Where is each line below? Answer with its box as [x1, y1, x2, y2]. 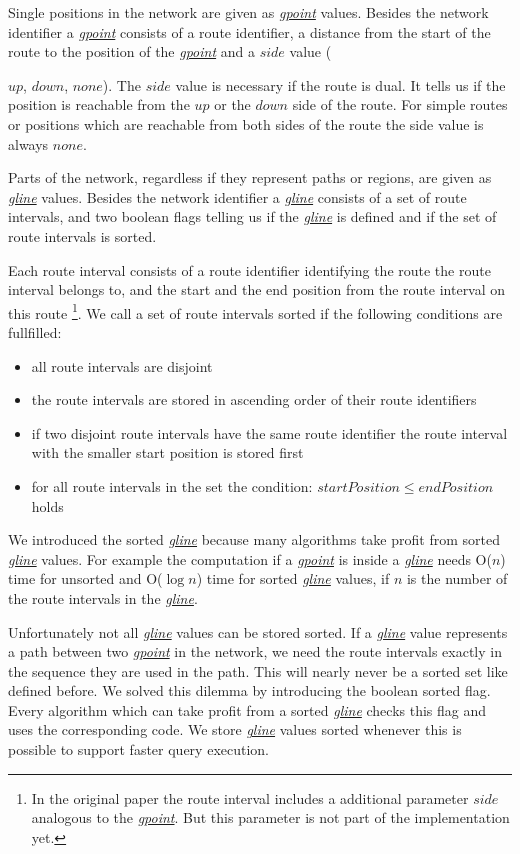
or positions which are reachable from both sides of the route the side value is [8, 113, 484, 134]
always [8, 133, 49, 154]
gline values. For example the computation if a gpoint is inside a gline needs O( [8, 548, 492, 569]
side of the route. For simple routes [292, 94, 508, 115]
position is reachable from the [8, 94, 190, 115]
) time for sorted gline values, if [196, 568, 390, 589]
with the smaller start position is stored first [31, 442, 304, 463]
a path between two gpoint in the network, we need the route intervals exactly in [8, 641, 502, 662]
